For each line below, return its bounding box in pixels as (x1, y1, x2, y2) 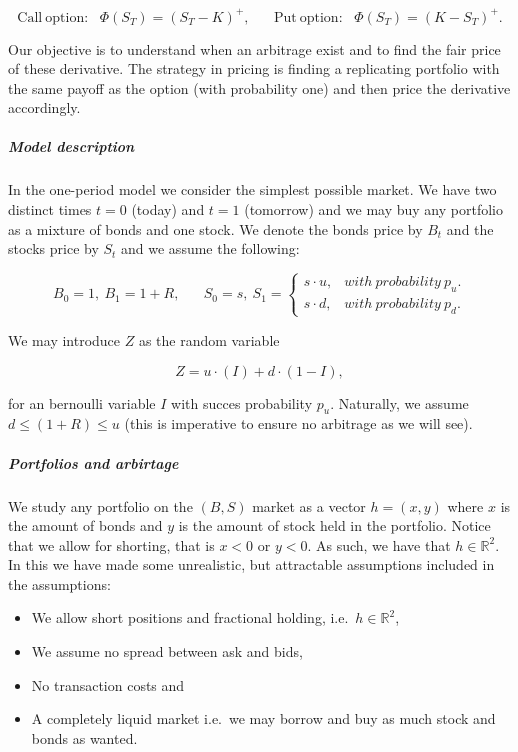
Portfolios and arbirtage (8, 452, 179, 473)
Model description (8, 136, 135, 157)
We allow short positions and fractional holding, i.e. (31, 607, 349, 628)
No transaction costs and (31, 674, 185, 695)
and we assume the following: (121, 238, 300, 259)
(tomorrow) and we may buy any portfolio (244, 199, 503, 220)
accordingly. (8, 97, 81, 118)
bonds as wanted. (31, 727, 138, 748)
